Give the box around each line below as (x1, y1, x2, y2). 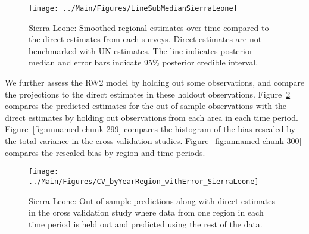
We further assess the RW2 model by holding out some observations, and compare (5, 76, 305, 89)
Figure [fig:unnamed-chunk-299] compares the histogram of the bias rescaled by (5, 123, 295, 135)
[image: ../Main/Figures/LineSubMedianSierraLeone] (29, 4, 238, 13)
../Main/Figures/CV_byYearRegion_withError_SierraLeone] (29, 177, 259, 186)
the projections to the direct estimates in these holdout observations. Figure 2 (5, 88, 291, 100)
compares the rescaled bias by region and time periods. (5, 146, 205, 158)
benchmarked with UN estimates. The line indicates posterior (29, 44, 253, 57)
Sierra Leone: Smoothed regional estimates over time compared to (29, 21, 269, 33)
